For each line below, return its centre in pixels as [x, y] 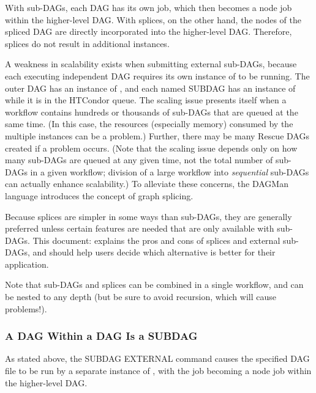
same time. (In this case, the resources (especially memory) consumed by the [149, 124]
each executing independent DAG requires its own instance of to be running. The [157, 75]
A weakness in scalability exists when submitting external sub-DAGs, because [151, 64]
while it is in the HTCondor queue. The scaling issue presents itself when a [146, 100]
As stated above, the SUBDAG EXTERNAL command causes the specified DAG [157, 358]
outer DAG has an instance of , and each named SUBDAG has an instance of [150, 88]
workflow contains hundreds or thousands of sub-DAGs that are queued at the [152, 112]
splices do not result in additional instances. [87, 43]
